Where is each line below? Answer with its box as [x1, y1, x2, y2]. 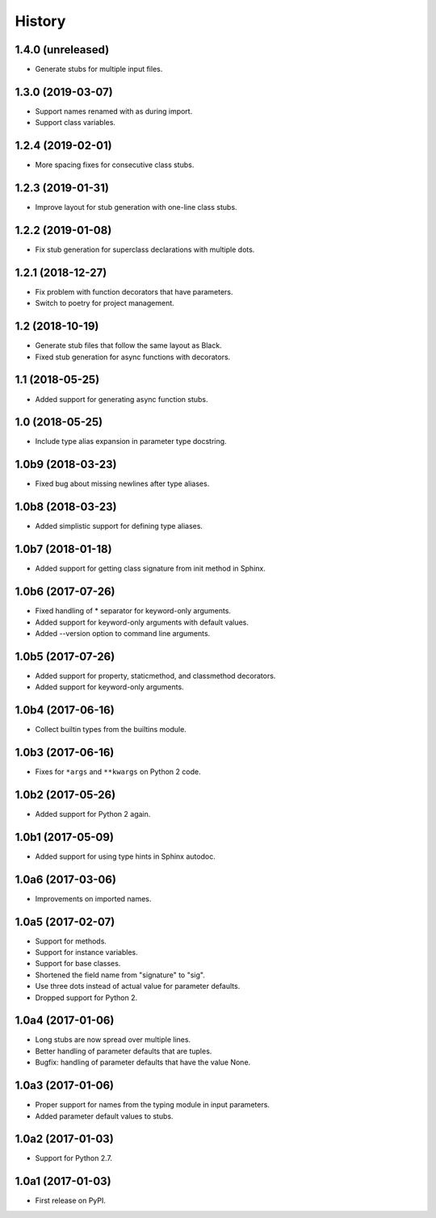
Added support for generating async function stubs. [35, 394, 209, 404]
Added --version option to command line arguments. [35, 628, 211, 638]
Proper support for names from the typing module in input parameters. [35, 1100, 270, 1110]
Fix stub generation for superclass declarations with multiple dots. [35, 245, 255, 254]
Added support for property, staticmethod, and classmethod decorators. [35, 671, 276, 680]
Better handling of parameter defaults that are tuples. [35, 1046, 212, 1056]
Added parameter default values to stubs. [35, 1111, 174, 1121]
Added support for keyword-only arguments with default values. [35, 617, 249, 627]
